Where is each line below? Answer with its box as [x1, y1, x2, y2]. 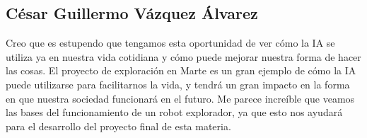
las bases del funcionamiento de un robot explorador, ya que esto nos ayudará [6, 105, 343, 120]
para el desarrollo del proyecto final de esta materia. [6, 118, 231, 133]
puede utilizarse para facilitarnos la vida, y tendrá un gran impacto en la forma [6, 76, 350, 91]
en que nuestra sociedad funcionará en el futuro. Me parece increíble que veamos [6, 91, 355, 105]
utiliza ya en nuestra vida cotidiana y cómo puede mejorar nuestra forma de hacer [6, 49, 361, 64]
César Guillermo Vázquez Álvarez [6, 2, 258, 24]
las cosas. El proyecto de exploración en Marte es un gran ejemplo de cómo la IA [6, 63, 356, 78]
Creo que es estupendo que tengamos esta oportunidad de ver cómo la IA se [6, 35, 335, 50]
